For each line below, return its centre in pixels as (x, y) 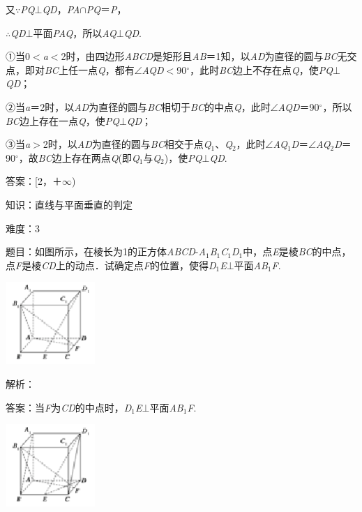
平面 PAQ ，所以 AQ (75, 32)
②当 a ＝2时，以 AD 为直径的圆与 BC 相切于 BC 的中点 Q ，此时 (138, 106)
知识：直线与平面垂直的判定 (69, 204)
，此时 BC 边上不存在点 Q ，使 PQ (261, 69)
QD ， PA (61, 9)
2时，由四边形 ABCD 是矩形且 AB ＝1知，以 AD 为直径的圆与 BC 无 (204, 56)
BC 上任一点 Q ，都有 (90, 69)
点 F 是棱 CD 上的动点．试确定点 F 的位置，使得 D (111, 265)
